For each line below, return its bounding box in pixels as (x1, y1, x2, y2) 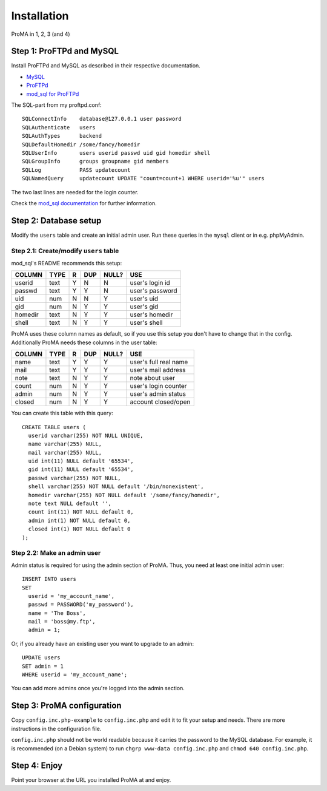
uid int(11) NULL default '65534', (28, 458, 134, 464)
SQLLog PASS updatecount (22, 166, 131, 173)
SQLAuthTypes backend (22, 132, 102, 140)
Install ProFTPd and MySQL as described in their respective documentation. (11, 62, 201, 69)
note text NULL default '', (28, 500, 112, 507)
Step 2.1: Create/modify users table (11, 246, 119, 255)
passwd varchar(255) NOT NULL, (28, 474, 121, 481)
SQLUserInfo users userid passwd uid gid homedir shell (22, 149, 211, 156)
